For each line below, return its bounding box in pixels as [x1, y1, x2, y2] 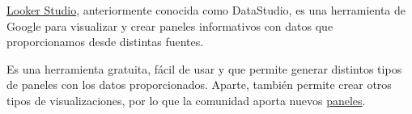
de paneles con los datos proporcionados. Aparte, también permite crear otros [6, 76, 392, 93]
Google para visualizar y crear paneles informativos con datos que [6, 17, 333, 34]
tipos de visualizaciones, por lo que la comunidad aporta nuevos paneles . [6, 91, 366, 108]
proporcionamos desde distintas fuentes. [6, 33, 204, 50]
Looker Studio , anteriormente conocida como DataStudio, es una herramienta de [6, 2, 406, 18]
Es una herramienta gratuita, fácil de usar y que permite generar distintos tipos [6, 60, 402, 77]
